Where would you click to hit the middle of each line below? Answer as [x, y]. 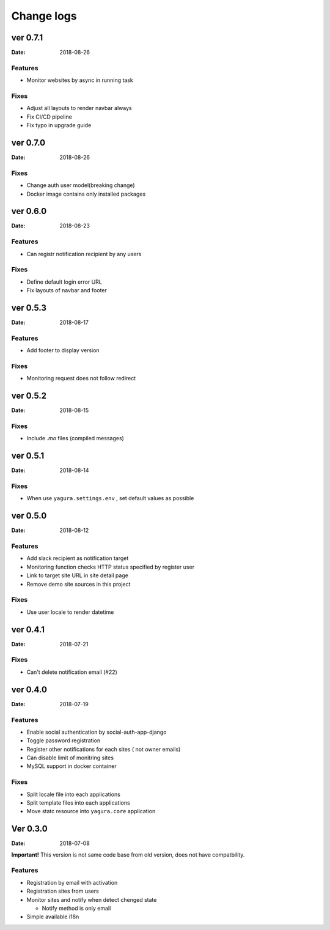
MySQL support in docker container [71, 766]
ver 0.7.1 [27, 38]
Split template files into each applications [79, 803]
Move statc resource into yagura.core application [91, 811]
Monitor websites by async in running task [80, 80]
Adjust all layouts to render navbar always [79, 108]
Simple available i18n [53, 917]
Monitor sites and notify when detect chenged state [92, 899]
